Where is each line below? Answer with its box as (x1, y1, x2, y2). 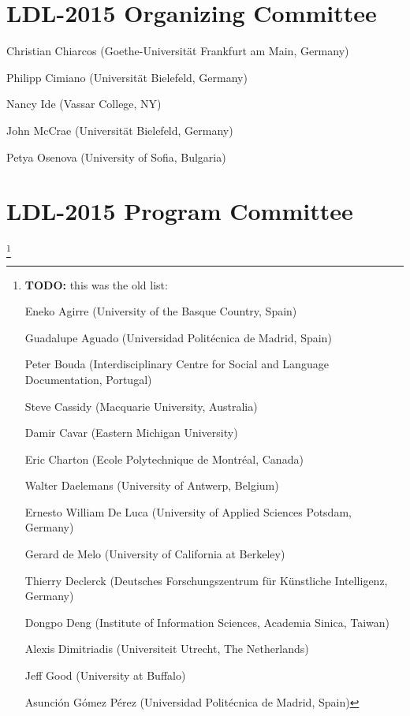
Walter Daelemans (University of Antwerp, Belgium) (24, 477, 279, 494)
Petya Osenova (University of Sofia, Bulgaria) (6, 148, 226, 165)
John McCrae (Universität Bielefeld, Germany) (6, 121, 233, 138)
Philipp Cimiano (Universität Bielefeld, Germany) (6, 69, 248, 85)
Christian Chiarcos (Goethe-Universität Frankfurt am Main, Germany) (6, 43, 349, 59)
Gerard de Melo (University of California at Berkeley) (24, 546, 285, 562)
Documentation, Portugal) (24, 371, 152, 387)
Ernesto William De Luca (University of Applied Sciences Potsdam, (24, 503, 352, 520)
